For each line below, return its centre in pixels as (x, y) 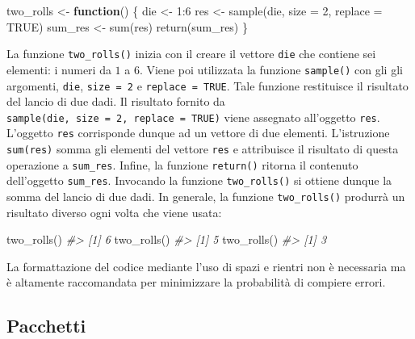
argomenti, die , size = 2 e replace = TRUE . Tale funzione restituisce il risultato (207, 85)
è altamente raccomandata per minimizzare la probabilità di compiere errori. (196, 282)
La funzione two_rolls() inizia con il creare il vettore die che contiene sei (191, 54)
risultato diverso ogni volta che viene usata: (114, 212)
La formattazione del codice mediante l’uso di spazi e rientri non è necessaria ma (206, 266)
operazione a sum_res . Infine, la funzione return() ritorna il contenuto (182, 164)
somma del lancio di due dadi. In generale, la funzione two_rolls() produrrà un (206, 197)
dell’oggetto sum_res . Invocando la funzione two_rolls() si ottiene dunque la (199, 180)
